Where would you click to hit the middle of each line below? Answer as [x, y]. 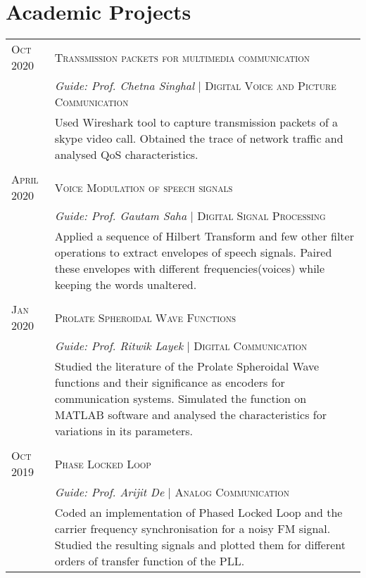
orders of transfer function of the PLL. [150, 561]
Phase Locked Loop [103, 463]
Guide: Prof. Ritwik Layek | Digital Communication [181, 346]
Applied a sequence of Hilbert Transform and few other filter [204, 236]
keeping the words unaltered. [126, 285]
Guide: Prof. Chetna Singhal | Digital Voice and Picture [195, 86]
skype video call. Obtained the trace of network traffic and [199, 139]
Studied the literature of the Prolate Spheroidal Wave [187, 366]
